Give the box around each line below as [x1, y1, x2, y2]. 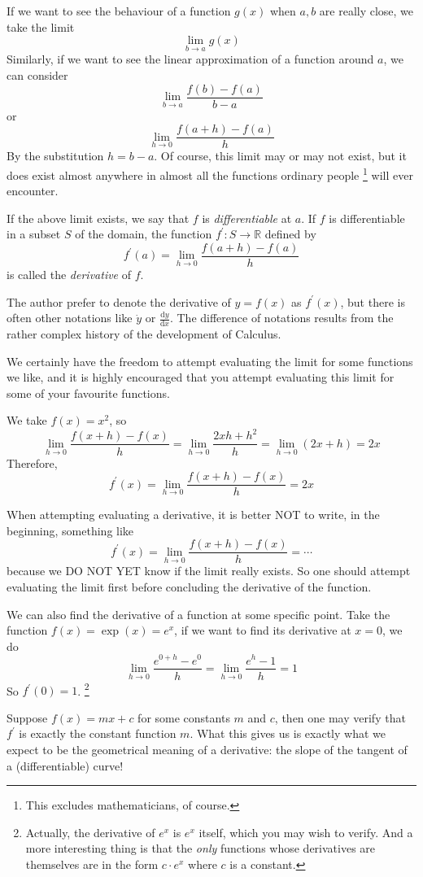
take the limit [7, 18, 75, 35]
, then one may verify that [274, 709, 406, 726]
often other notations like [7, 309, 133, 326]
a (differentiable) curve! [7, 757, 124, 774]
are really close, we [319, 2, 414, 19]
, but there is [340, 293, 405, 310]
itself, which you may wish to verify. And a [198, 823, 413, 840]
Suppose [7, 709, 48, 726]
